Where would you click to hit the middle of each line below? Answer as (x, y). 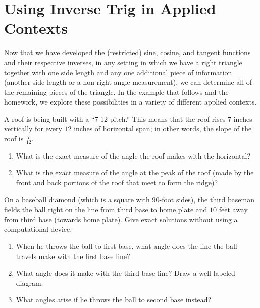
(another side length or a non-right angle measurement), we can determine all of (128, 82)
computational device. (38, 229)
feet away (233, 209)
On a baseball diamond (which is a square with (77, 199)
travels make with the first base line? (73, 256)
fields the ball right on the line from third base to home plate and (106, 209)
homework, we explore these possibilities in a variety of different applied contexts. (131, 102)
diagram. (30, 283)
